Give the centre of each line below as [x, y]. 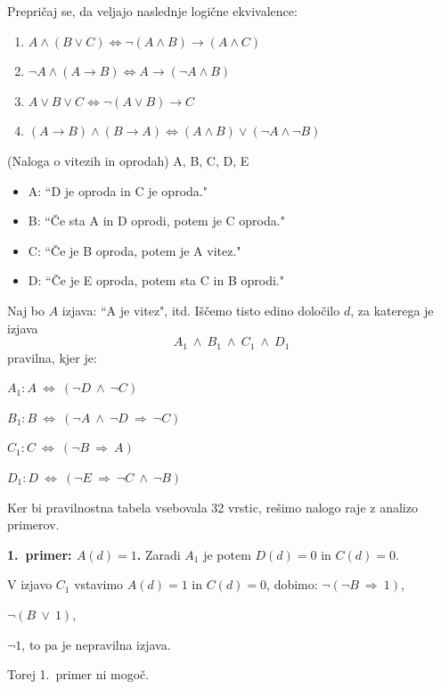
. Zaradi [159, 554]
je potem [227, 554]
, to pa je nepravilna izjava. [96, 644]
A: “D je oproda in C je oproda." [118, 190]
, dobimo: [292, 584]
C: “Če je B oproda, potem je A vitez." [135, 250]
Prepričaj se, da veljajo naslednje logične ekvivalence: [152, 11]
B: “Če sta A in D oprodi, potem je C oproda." [156, 221]
